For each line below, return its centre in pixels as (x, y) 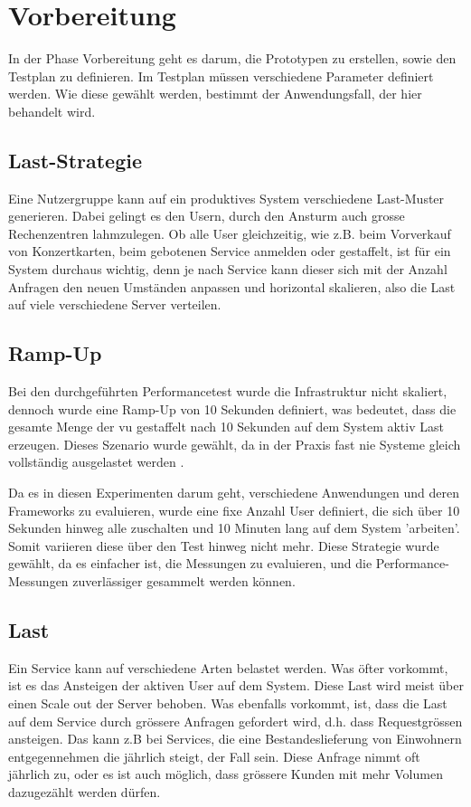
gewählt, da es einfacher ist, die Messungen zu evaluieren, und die (190, 563)
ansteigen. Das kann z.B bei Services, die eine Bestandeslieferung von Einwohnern (235, 739)
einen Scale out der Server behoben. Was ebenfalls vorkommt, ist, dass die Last (228, 703)
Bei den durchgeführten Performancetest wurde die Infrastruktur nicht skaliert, (228, 391)
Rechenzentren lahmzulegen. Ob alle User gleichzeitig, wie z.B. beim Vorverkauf (230, 233)
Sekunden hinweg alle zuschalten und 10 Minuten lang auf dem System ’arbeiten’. (234, 528)
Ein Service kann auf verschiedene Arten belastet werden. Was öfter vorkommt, (228, 667)
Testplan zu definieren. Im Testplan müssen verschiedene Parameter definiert (221, 76)
